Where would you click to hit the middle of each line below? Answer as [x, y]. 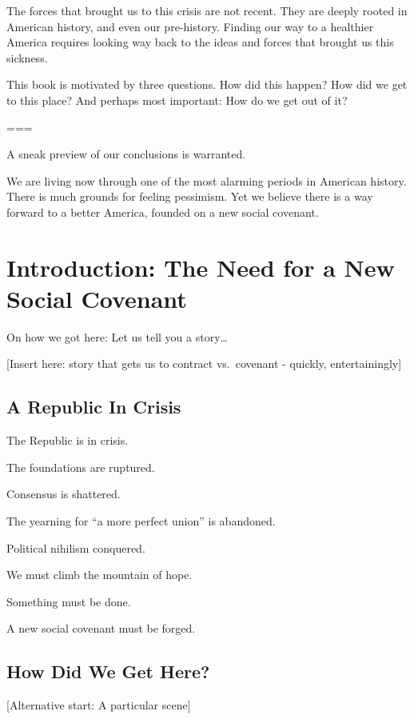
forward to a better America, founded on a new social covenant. [163, 212]
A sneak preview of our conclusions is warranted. [126, 154]
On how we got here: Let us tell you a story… [117, 336]
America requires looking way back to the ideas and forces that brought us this [200, 42]
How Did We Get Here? [108, 671]
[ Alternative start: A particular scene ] [99, 705]
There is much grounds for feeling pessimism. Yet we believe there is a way [190, 196]
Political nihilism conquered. [76, 547]
